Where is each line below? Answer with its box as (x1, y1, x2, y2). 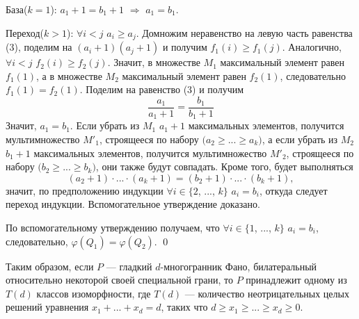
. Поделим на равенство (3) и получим (79, 82, 244, 97)
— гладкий (106, 259, 152, 273)
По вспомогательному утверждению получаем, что (6, 220, 220, 234)
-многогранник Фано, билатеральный (160, 259, 317, 273)
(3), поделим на (6, 40, 72, 54)
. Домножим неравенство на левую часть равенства (136, 25, 353, 40)
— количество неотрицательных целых (184, 286, 349, 300)
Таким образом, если (6, 259, 94, 273)
